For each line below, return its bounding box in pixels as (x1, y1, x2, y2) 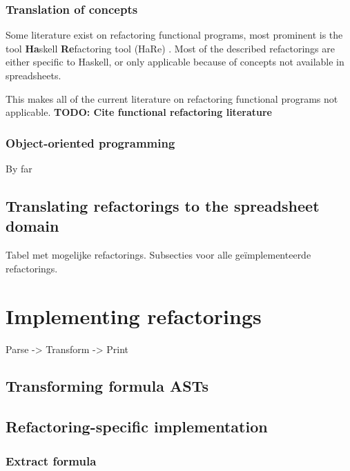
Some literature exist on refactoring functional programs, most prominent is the (6, 28, 343, 42)
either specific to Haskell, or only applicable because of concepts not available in (6, 54, 344, 69)
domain (6, 215, 59, 237)
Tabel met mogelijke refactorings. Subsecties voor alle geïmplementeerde (6, 248, 311, 262)
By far (6, 161, 32, 175)
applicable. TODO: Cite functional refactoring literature (6, 105, 272, 119)
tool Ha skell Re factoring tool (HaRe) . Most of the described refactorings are (6, 41, 335, 55)
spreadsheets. (6, 68, 61, 82)
